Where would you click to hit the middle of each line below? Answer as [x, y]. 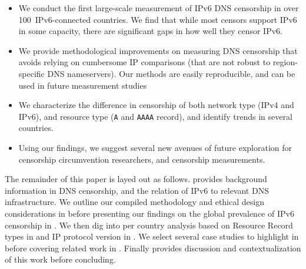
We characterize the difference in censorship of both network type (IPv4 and [156, 105]
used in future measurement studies [83, 85]
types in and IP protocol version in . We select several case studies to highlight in [152, 236]
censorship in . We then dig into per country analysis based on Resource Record [149, 225]
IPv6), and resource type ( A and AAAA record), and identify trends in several [155, 116]
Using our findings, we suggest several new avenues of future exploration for [155, 147]
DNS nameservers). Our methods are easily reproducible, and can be [171, 73]
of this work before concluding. [60, 259]
